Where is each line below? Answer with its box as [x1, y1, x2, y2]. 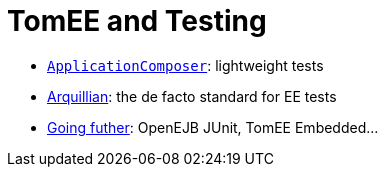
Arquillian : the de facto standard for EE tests [47, 87, 337, 105]
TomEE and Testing [7, 4, 267, 38]
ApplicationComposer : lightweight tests [47, 56, 324, 74]
